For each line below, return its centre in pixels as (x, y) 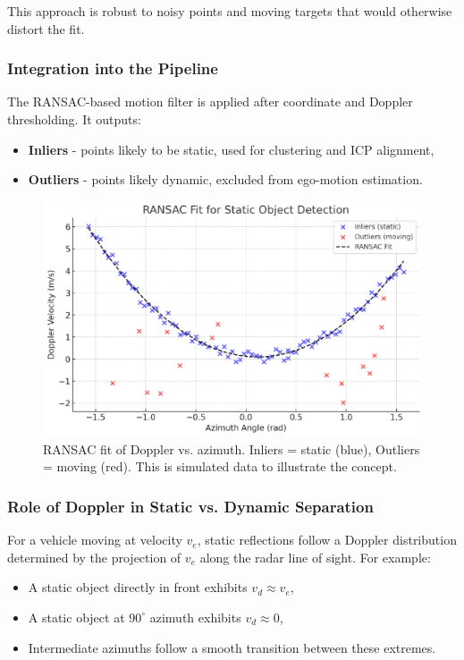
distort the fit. (46, 28)
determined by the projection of (94, 557)
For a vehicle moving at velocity (95, 540)
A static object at (76, 617)
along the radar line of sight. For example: (315, 557)
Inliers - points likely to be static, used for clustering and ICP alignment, (231, 149)
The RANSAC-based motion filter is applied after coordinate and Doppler (210, 102)
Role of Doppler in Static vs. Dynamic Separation (190, 506)
